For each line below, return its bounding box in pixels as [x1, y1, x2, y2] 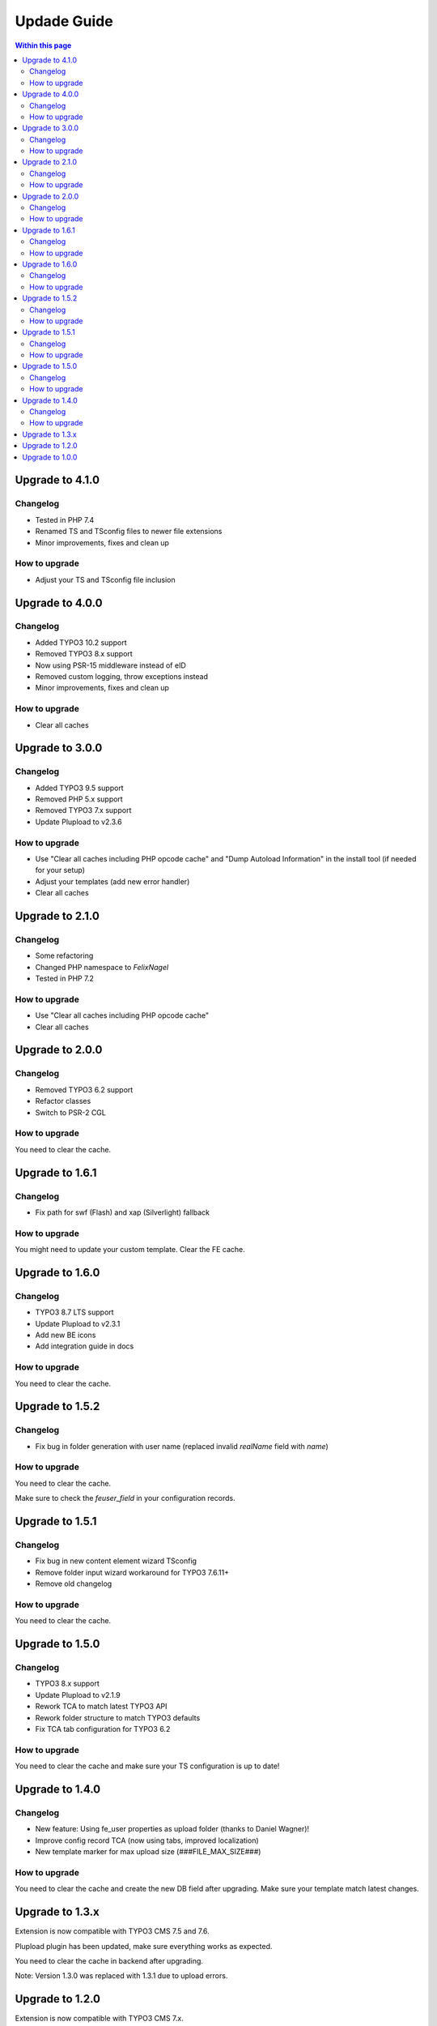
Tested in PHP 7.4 [35, 515, 95, 524]
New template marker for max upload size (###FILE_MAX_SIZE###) [35, 1847, 261, 1857]
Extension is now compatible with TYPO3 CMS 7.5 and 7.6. [15, 1926, 210, 1936]
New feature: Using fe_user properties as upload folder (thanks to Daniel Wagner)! [35, 1824, 310, 1834]
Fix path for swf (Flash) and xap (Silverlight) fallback [35, 1207, 210, 1217]
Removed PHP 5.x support [35, 794, 123, 804]
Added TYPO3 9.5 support [35, 783, 125, 793]
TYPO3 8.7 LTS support [35, 1307, 114, 1317]
